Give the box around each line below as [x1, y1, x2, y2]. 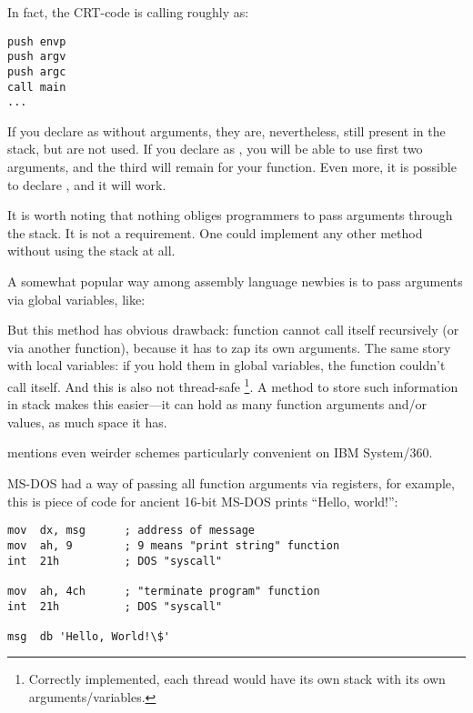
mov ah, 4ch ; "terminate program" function [7, 584, 320, 598]
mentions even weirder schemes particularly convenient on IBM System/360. [7, 443, 433, 462]
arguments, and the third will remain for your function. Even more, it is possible [7, 157, 457, 176]
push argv [7, 50, 66, 64]
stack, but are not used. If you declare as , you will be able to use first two [7, 139, 423, 158]
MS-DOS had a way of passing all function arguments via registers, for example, [7, 474, 455, 493]
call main [7, 80, 66, 94]
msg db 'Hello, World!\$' [7, 629, 170, 643]
